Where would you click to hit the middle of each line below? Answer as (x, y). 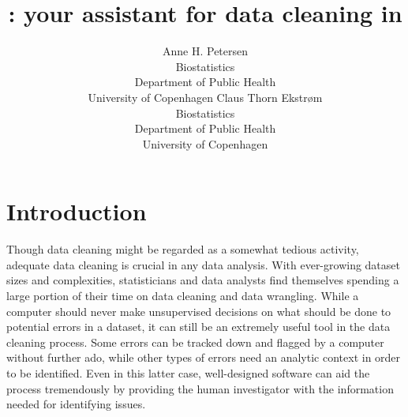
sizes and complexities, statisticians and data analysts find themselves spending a (203, 280)
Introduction (77, 211)
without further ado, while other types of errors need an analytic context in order (204, 357)
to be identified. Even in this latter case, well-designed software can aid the (188, 372)
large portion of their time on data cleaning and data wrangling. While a (183, 295)
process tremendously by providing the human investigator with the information (200, 388)
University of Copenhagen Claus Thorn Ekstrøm (205, 97)
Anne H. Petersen (205, 51)
